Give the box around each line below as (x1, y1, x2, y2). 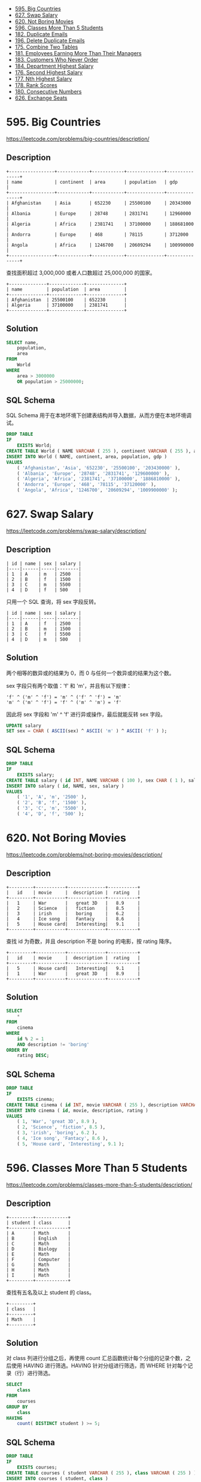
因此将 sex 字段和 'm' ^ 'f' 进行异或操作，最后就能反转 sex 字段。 (6, 711, 166, 718)
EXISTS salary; (17, 771, 55, 778)
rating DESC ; (17, 1053, 50, 1059)
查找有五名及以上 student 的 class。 (6, 1289, 95, 1296)
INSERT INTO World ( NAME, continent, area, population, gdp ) (6, 453, 167, 460)
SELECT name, (6, 339, 39, 346)
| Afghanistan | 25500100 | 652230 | (6, 297, 127, 303)
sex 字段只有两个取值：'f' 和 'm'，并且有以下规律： (6, 682, 132, 689)
